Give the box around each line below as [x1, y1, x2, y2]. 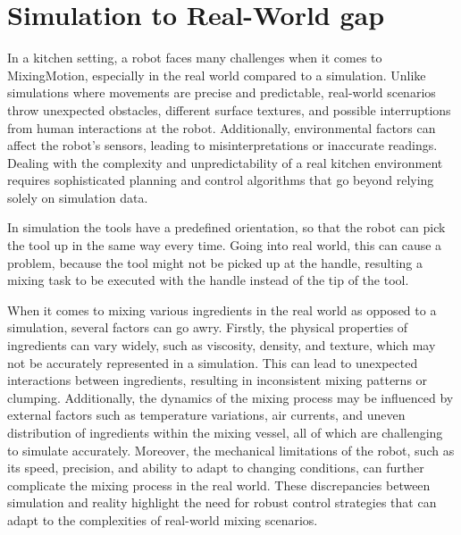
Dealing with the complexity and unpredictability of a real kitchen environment [7, 153, 443, 171]
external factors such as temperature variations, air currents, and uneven [7, 405, 406, 424]
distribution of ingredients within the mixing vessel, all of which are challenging [7, 423, 443, 441]
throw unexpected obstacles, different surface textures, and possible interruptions [7, 100, 451, 119]
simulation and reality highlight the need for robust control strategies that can [7, 493, 437, 512]
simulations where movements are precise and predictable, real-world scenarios [7, 83, 436, 102]
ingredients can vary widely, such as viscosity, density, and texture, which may [7, 336, 436, 355]
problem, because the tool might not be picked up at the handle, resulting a [7, 253, 423, 272]
